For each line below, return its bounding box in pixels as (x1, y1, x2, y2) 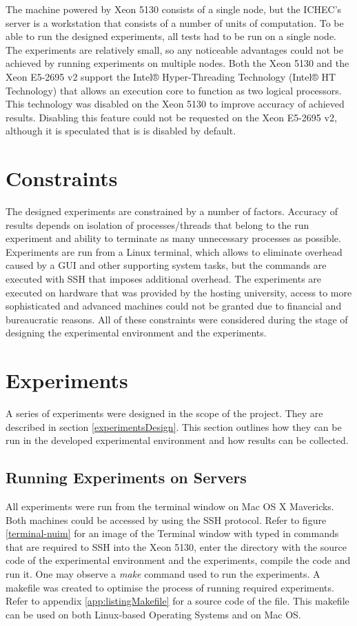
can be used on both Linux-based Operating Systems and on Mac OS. (6, 607, 301, 621)
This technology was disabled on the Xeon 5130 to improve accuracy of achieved (6, 97, 345, 111)
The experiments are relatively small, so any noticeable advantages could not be (6, 42, 343, 57)
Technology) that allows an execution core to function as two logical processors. (6, 83, 342, 97)
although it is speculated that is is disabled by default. (6, 123, 236, 138)
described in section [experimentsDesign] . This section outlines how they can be (6, 419, 342, 434)
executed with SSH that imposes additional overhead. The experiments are (6, 272, 322, 286)
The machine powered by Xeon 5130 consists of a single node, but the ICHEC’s (6, 2, 342, 16)
